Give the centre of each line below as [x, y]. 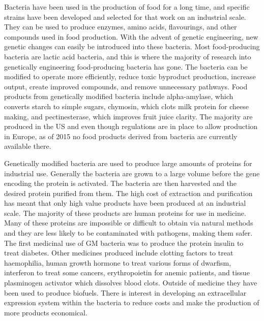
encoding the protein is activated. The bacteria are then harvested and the [120, 183]
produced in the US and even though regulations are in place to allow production [131, 126]
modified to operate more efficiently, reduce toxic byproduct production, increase [130, 76]
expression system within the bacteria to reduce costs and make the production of [132, 302]
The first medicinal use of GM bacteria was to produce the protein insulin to [124, 243]
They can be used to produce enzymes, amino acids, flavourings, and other [121, 27]
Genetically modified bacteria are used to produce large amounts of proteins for [128, 163]
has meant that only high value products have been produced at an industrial [125, 203]
